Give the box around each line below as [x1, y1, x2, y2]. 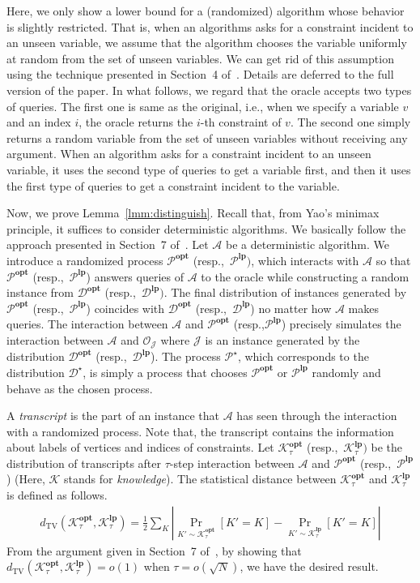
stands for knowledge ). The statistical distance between [64, 470, 337, 487]
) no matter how [250, 299, 332, 316]
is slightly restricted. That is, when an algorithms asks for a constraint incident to [6, 18, 414, 35]
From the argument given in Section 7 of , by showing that [6, 542, 302, 559]
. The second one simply [290, 114, 411, 131]
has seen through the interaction [236, 407, 397, 424]
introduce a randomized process [6, 251, 163, 268]
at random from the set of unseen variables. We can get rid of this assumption [6, 49, 394, 66]
